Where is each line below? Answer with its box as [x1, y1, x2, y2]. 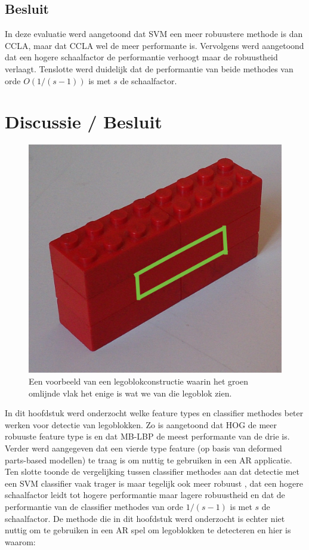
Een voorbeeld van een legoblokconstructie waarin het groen [29, 375, 248, 388]
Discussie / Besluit [5, 109, 162, 134]
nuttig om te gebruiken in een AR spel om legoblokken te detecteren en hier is [5, 524, 291, 536]
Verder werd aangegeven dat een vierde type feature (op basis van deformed [5, 442, 282, 454]
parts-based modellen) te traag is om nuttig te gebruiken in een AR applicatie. [5, 453, 292, 466]
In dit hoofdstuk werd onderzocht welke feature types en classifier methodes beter [5, 407, 304, 419]
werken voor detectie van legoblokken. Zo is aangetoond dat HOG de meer [5, 418, 277, 431]
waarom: [5, 535, 36, 548]
